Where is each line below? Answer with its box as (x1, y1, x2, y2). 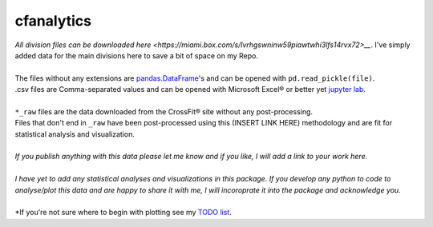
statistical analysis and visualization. (14, 129, 136, 139)
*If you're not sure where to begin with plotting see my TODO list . (14, 208, 232, 217)
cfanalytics (14, 12, 92, 30)
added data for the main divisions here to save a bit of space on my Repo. (14, 50, 258, 60)
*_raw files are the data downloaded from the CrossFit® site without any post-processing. (14, 106, 313, 116)
